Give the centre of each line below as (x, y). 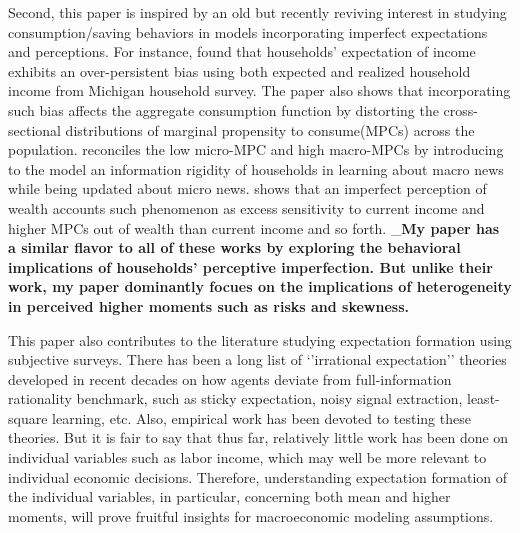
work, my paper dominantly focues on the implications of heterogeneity (260, 286)
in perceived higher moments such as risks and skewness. (208, 305)
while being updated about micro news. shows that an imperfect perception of (247, 188)
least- (483, 398)
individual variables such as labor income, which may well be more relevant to (247, 457)
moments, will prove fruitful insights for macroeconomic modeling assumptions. (251, 515)
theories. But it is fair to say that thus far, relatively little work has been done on (258, 437)
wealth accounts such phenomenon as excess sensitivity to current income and (246, 207)
